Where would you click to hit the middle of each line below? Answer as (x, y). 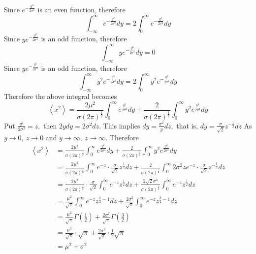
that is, (187, 125)
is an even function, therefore (81, 10)
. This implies (120, 125)
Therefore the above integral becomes (61, 96)
